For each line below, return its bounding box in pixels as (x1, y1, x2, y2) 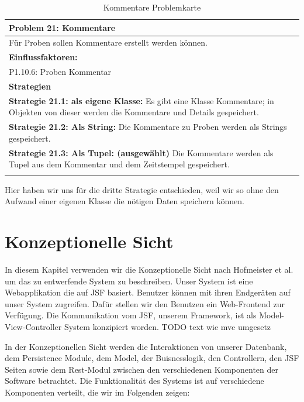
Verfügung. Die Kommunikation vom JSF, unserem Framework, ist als (5, 309, 257, 321)
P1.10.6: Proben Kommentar (9, 66, 112, 78)
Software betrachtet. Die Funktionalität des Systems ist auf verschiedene (5, 374, 264, 387)
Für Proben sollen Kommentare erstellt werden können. (9, 36, 208, 49)
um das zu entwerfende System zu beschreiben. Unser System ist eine (5, 274, 253, 287)
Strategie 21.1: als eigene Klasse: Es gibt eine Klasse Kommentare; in (9, 94, 274, 106)
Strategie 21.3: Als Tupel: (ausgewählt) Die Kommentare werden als (9, 146, 274, 159)
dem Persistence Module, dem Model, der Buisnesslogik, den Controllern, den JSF (5, 352, 299, 364)
